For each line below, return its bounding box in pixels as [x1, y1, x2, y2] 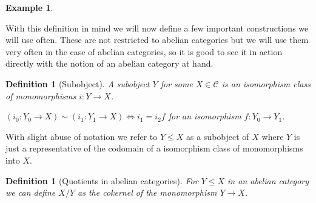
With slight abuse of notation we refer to [5, 130, 158, 142]
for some [160, 77, 193, 90]
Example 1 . [5, 1, 53, 13]
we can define [5, 186, 56, 199]
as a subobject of [186, 130, 249, 142]
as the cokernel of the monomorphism [78, 186, 217, 199]
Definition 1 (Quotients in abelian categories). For [5, 174, 198, 187]
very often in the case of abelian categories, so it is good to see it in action [5, 45, 283, 58]
